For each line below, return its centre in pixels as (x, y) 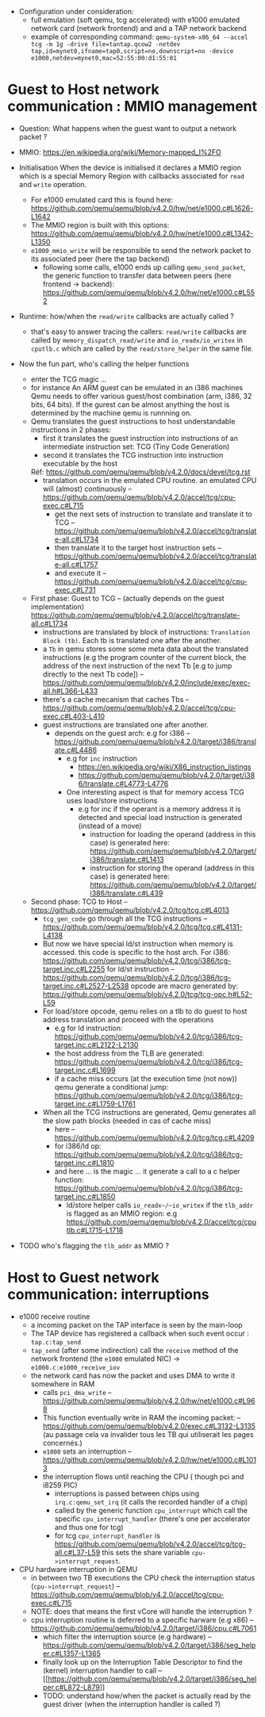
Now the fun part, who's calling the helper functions (104, 363)
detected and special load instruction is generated (160, 817)
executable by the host (80, 463)
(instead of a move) (110, 826)
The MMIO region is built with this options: (100, 224)
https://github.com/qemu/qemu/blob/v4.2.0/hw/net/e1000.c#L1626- (142, 208)
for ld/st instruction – (141, 969)
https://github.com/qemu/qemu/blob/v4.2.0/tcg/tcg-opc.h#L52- (148, 994)
